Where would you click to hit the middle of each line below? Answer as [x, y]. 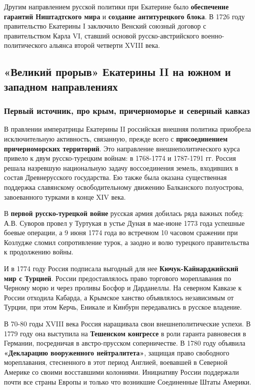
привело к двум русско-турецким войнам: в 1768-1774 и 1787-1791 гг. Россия [120, 158]
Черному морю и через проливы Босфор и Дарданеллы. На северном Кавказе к [123, 288]
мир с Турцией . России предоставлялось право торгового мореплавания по [118, 278]
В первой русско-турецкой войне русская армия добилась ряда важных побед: [124, 213]
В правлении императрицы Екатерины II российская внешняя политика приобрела [127, 129]
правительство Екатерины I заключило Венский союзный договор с [105, 26]
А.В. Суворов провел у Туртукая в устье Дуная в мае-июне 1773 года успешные [124, 223]
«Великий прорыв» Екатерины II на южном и [117, 72]
